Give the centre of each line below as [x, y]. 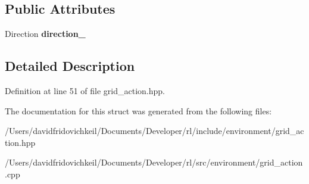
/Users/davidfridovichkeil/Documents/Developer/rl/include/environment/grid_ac [154, 131]
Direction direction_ [45, 34]
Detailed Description [70, 66]
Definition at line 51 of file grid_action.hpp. [85, 91]
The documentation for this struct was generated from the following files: [138, 110]
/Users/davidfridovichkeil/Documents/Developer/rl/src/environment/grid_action [154, 162]
